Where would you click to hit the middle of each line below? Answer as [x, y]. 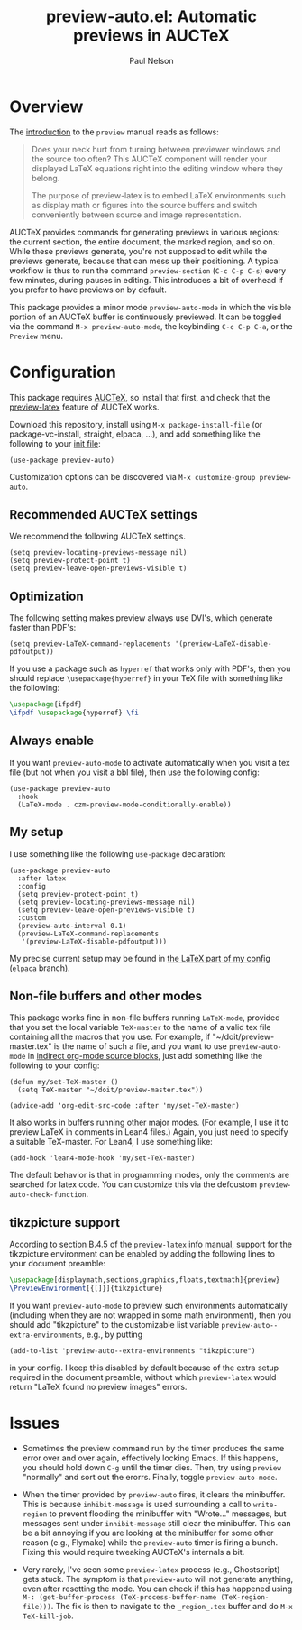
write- [265, 1505]
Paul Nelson [151, 60]
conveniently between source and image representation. [136, 215]
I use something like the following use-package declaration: [118, 853]
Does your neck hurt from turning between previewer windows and [156, 149]
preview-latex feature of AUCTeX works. [84, 407]
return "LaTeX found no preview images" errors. [98, 1387]
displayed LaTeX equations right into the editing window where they [157, 168]
